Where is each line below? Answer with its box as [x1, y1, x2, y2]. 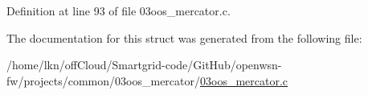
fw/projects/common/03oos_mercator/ [6, 72, 200, 89]
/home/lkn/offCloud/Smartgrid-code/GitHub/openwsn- [6, 56, 282, 73]
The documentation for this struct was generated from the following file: [6, 29, 362, 46]
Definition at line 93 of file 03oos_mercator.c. [6, 2, 231, 19]
